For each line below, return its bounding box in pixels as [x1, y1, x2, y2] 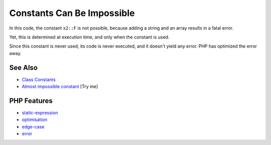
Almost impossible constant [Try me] [22, 83, 98, 89]
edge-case [22, 123, 45, 129]
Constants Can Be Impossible [9, 7, 135, 18]
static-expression [22, 109, 58, 115]
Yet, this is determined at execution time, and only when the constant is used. [9, 34, 170, 40]
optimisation [22, 116, 48, 122]
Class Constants [22, 76, 56, 82]
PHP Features [9, 96, 53, 105]
